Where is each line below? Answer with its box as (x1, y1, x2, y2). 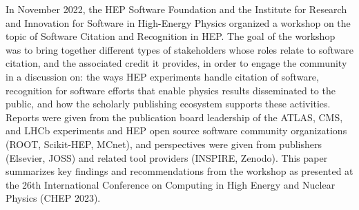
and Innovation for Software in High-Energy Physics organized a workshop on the (6, 15, 351, 30)
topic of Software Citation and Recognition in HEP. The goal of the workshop (6, 29, 336, 43)
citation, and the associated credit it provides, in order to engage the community (6, 56, 347, 70)
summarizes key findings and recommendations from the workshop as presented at (6, 164, 353, 178)
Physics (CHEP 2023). (6, 191, 101, 205)
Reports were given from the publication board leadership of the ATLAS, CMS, (6, 109, 343, 124)
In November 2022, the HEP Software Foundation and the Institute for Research (6, 2, 347, 16)
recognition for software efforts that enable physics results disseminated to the (6, 83, 336, 97)
